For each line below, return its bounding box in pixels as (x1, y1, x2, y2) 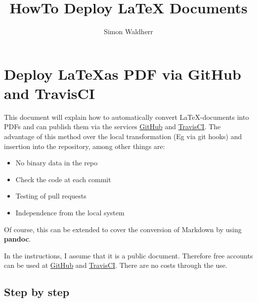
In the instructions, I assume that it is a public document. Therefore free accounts (4, 250, 253, 260)
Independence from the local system (15, 207, 125, 217)
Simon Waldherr (104, 26, 153, 37)
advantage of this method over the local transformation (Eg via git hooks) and (4, 131, 242, 142)
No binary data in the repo (15, 157, 98, 168)
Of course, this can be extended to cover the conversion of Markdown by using (4, 224, 242, 234)
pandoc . (4, 234, 31, 244)
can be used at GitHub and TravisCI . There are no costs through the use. (4, 260, 227, 270)
